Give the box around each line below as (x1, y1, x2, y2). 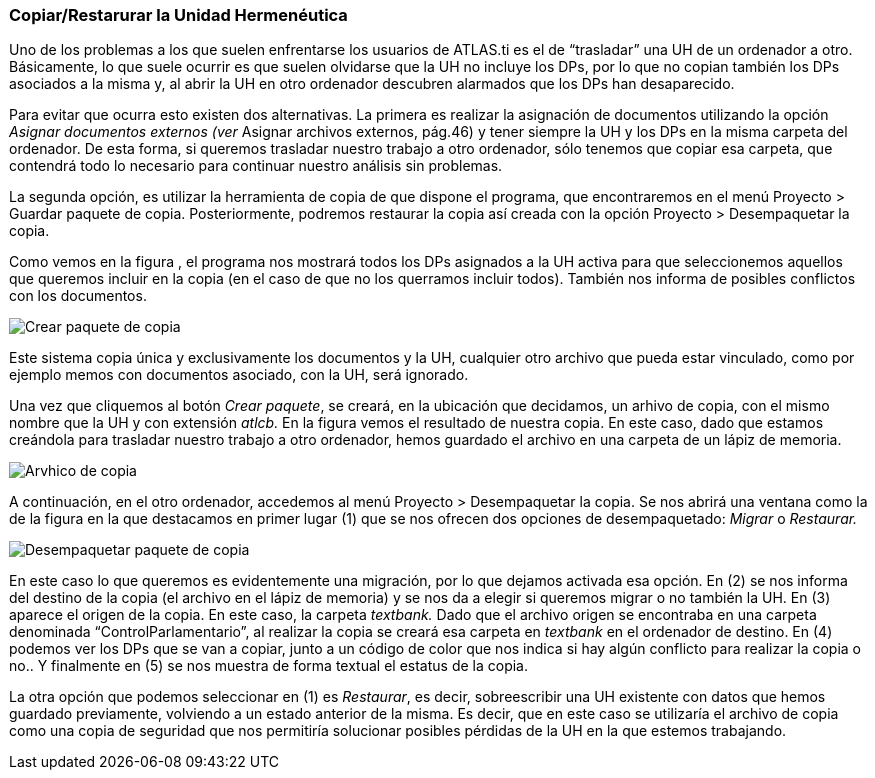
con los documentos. (9, 287, 147, 305)
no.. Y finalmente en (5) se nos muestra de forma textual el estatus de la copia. (9, 657, 528, 675)
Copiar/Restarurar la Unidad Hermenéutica (9, 5, 348, 25)
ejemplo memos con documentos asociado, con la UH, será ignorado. (9, 366, 469, 384)
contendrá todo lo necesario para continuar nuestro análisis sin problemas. (9, 157, 503, 175)
